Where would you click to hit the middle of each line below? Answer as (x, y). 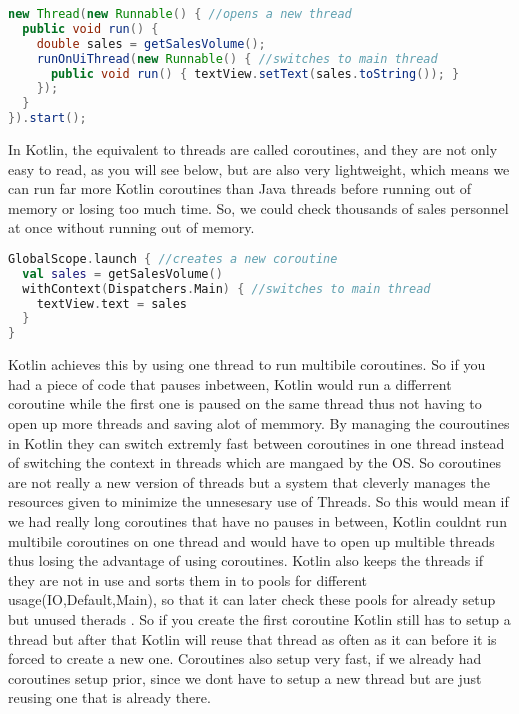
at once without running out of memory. (131, 227)
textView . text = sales (111, 303)
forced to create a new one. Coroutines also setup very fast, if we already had (245, 658)
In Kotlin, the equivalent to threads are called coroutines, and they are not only (253, 149)
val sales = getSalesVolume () (122, 273)
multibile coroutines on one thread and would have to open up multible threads (251, 540)
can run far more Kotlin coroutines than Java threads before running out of (240, 188)
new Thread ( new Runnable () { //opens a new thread (180, 14)
